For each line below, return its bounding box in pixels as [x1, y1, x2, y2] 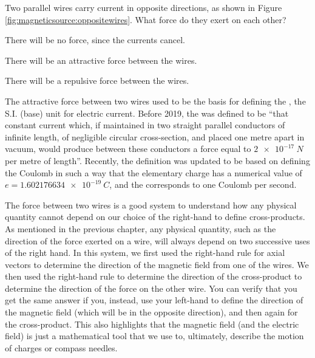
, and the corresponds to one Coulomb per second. [109, 178, 297, 191]
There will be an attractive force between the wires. [5, 53, 197, 66]
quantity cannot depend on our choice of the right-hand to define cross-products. [5, 210, 305, 223]
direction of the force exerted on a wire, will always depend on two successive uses [5, 234, 310, 247]
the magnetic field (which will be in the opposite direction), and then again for [5, 306, 298, 318]
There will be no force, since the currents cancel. [5, 33, 185, 46]
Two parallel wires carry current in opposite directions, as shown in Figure [5, 1, 282, 13]
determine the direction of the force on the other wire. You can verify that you [5, 281, 297, 294]
